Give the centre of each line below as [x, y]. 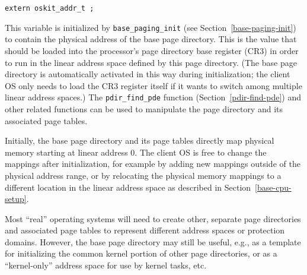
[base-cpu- [273, 187]
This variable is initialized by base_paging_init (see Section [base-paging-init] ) [151, 27]
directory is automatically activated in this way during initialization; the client [148, 74]
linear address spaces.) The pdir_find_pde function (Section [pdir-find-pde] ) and [153, 97]
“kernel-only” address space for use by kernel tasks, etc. [106, 265]
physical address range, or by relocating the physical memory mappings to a [143, 175]
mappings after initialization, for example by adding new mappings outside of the [153, 164]
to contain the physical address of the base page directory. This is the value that [151, 39]
